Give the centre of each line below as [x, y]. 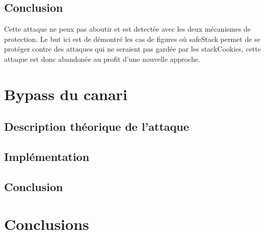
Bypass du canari [66, 94]
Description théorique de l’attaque [97, 126]
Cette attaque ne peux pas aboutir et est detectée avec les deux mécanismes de [128, 29]
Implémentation [47, 157]
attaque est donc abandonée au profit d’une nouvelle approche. [102, 58]
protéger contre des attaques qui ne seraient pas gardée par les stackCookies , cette [132, 49]
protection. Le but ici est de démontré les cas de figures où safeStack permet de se [132, 39]
